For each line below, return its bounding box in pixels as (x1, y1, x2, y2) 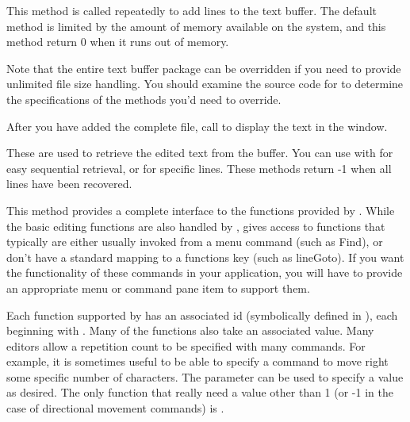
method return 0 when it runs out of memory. (6, 33, 229, 50)
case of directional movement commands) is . (6, 400, 224, 416)
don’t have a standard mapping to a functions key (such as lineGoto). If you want (6, 248, 404, 265)
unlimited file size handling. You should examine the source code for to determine (6, 75, 404, 92)
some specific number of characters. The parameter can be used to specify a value (6, 368, 404, 385)
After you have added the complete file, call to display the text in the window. (6, 117, 388, 134)
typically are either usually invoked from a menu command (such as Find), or (6, 233, 383, 250)
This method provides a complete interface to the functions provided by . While (6, 201, 395, 218)
